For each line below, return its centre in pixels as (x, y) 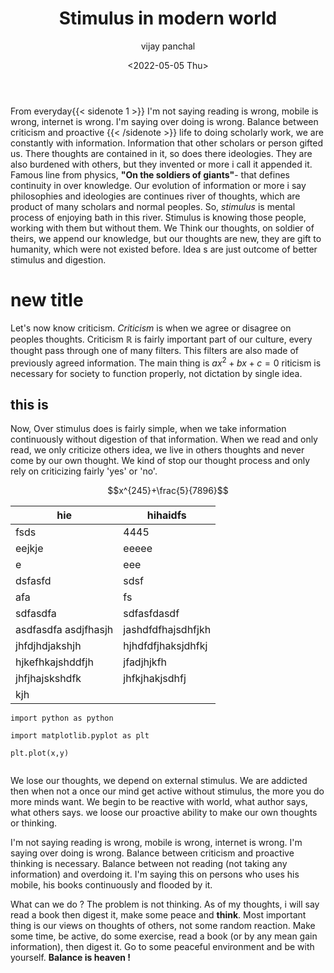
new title (47, 300)
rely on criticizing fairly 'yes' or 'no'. (84, 471)
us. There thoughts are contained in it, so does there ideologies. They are (161, 153)
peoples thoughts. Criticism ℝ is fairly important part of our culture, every (161, 339)
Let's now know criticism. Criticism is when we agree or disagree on (151, 328)
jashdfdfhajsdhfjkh (167, 630)
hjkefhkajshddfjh (54, 662)
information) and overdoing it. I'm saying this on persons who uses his (155, 874)
